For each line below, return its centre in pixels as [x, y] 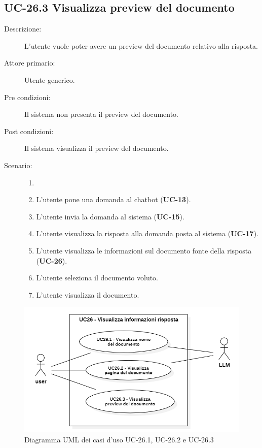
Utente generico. [50, 79]
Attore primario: [30, 63]
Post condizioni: [29, 131]
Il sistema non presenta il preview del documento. [102, 114]
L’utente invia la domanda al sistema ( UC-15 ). [110, 216]
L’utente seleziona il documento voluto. [97, 278]
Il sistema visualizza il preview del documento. [97, 148]
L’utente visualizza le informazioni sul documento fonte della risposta [144, 250]
